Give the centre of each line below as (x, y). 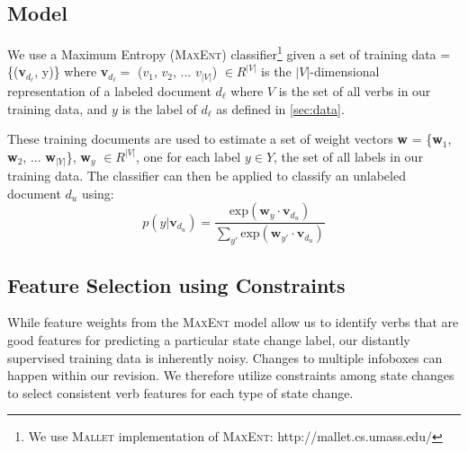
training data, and (58, 108)
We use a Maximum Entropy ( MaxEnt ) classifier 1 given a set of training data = (229, 53)
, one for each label (188, 156)
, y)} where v (72, 71)
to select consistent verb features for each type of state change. (180, 392)
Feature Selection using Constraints (176, 284)
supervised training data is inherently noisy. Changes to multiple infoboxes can (225, 357)
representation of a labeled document (109, 90)
